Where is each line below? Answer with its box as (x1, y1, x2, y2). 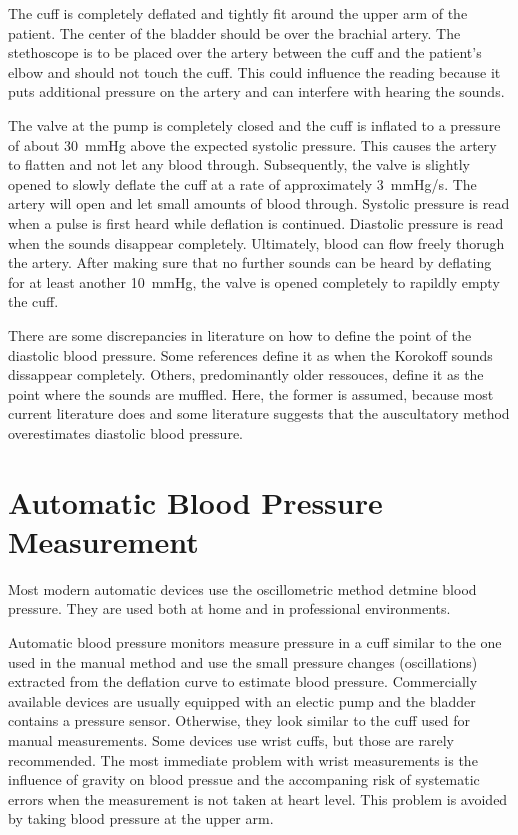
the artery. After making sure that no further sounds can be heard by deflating (8, 252, 492, 273)
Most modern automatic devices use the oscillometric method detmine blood (8, 578, 477, 599)
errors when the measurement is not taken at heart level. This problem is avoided (8, 788, 508, 809)
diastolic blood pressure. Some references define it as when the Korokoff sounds (8, 344, 493, 365)
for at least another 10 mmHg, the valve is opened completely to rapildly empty (8, 271, 500, 292)
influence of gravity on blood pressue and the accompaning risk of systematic (8, 769, 480, 790)
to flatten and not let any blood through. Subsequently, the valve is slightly (8, 154, 470, 175)
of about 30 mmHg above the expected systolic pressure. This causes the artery (8, 134, 497, 155)
